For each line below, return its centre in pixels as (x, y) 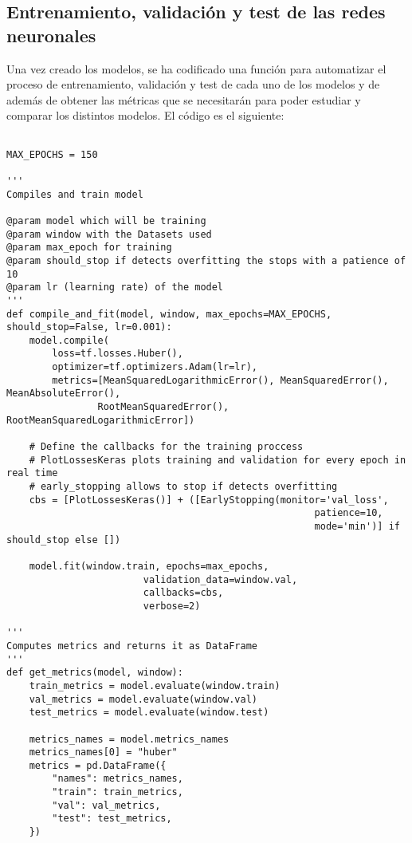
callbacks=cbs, (183, 593)
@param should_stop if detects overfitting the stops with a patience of (206, 260)
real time (32, 473)
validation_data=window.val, (220, 579)
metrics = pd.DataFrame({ (98, 765)
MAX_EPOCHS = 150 (52, 154)
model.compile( (69, 340)
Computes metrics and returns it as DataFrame (132, 646)
